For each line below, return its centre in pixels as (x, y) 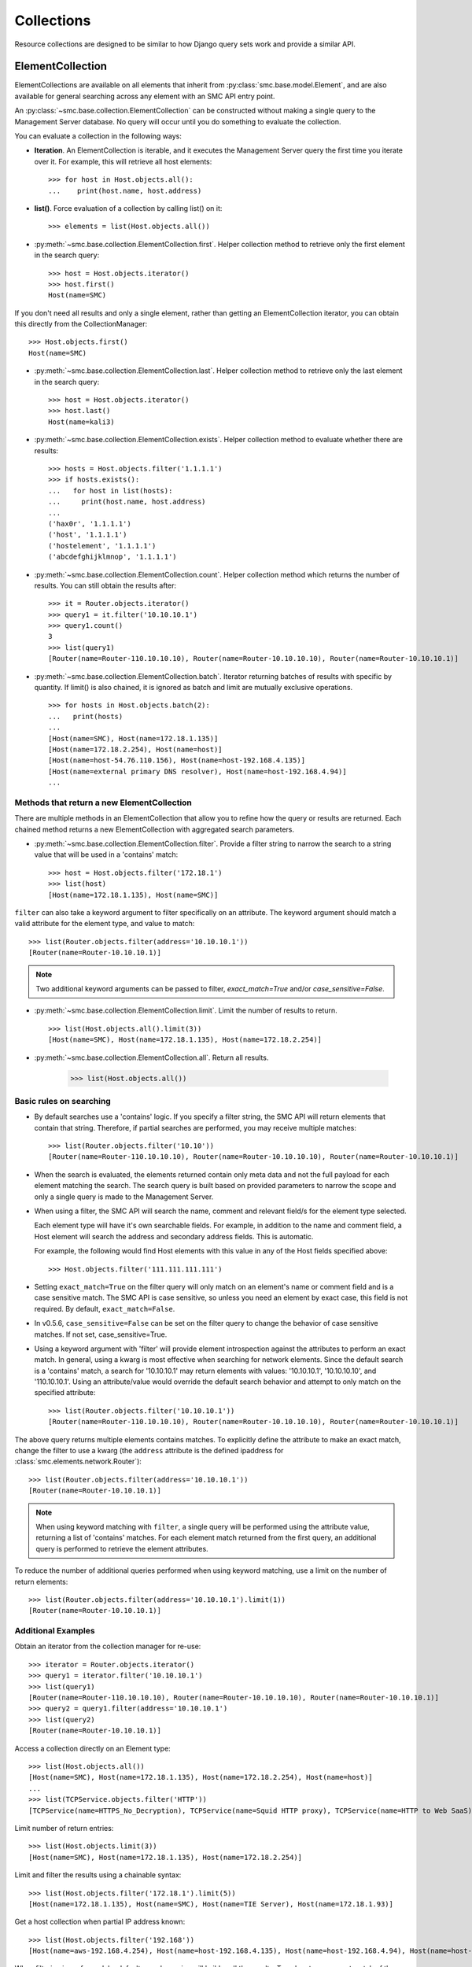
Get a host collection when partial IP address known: (100, 1922)
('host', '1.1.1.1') (88, 535)
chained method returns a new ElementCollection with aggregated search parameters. (155, 829)
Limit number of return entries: (64, 1828)
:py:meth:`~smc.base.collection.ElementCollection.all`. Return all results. (151, 1057)
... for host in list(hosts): (111, 491)
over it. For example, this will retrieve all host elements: (123, 161)
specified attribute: (65, 1393)
